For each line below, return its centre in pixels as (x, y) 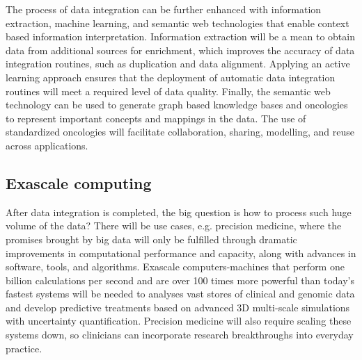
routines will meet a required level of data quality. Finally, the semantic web (168, 91)
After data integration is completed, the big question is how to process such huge (179, 212)
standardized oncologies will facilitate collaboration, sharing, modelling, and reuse (180, 132)
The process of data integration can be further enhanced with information (164, 9)
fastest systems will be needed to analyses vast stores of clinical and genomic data (180, 294)
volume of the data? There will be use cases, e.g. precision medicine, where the (174, 226)
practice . (24, 348)
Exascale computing (79, 182)
